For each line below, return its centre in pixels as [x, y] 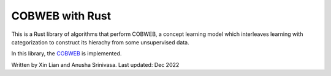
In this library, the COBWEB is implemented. [67, 54]
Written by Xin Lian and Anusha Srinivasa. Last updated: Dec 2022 [95, 64]
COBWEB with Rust [61, 16]
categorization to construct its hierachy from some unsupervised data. [100, 42]
